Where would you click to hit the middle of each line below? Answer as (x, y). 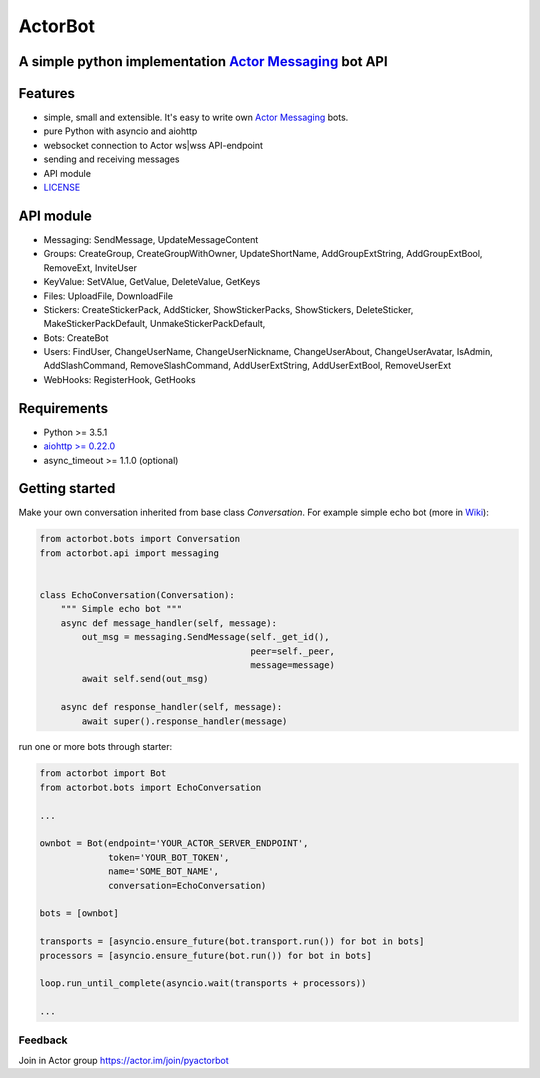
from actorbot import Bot (103, 773)
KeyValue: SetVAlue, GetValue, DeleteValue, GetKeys (152, 282)
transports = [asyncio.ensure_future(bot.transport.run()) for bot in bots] (232, 941)
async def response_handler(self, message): (171, 707)
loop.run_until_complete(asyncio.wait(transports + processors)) (203, 983)
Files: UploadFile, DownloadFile (108, 296)
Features (46, 93)
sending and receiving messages (111, 159)
